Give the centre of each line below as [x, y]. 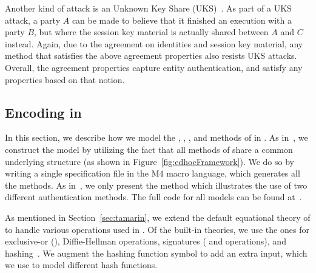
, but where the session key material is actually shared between [151, 32]
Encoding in [43, 112]
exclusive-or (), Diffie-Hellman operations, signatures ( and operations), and [146, 241]
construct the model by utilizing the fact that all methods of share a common [149, 149]
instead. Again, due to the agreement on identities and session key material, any [154, 43]
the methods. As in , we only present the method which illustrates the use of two [156, 185]
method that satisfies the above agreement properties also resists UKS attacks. [151, 56]
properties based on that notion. [65, 79]
